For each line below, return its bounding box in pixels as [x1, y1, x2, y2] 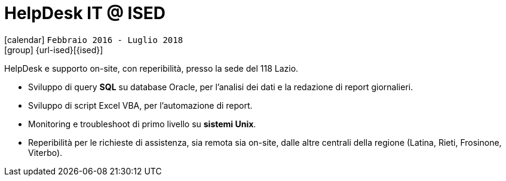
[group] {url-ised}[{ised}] [4, 44, 103, 55]
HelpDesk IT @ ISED [4, 3, 165, 23]
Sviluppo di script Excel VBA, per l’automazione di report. [28, 100, 253, 111]
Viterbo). [28, 147, 63, 158]
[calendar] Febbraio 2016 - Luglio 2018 [4, 34, 183, 45]
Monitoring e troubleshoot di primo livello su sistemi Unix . [28, 118, 256, 129]
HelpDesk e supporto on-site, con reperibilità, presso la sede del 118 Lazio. [4, 63, 299, 73]
